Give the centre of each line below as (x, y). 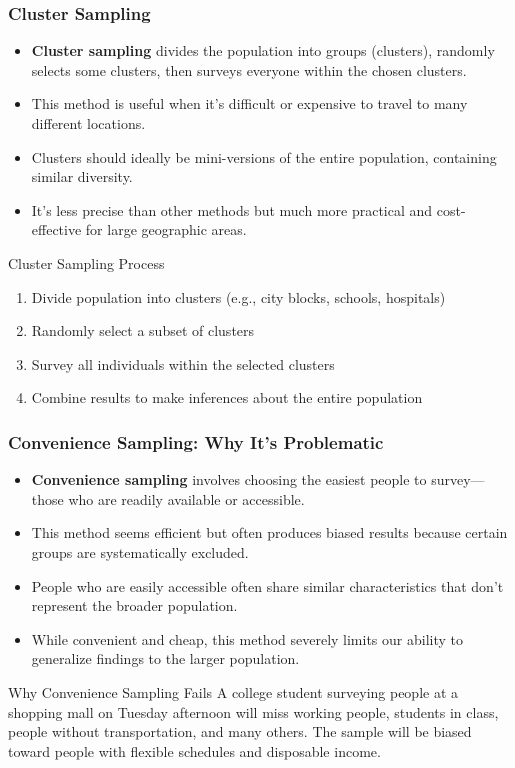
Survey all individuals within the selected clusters (183, 363)
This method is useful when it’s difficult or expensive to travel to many (249, 103)
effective (56, 229)
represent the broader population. (134, 605)
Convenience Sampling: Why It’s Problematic (196, 441)
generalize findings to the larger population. (165, 658)
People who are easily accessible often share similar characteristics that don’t (267, 585)
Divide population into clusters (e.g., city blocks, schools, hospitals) (238, 296)
